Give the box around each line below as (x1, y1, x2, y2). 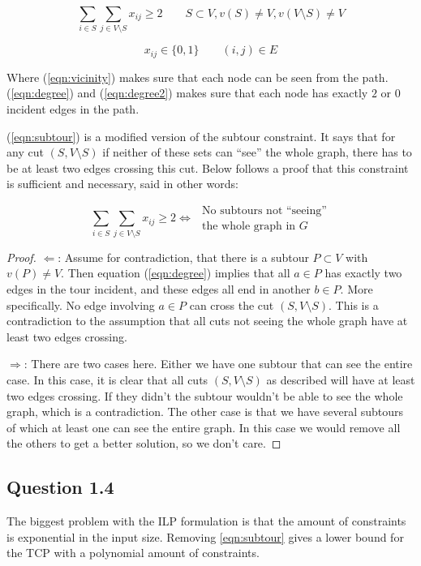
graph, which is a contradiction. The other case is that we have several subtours (6, 403, 404, 420)
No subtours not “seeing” (202, 204, 327, 217)
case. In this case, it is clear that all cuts (6, 371, 208, 388)
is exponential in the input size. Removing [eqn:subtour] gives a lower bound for (6, 528, 404, 545)
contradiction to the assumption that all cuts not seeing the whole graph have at (6, 312, 408, 329)
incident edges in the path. (6, 100, 140, 117)
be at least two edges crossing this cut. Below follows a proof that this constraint (6, 159, 409, 176)
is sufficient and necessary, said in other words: (6, 175, 239, 192)
